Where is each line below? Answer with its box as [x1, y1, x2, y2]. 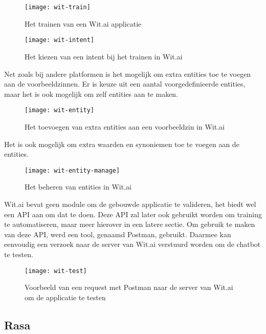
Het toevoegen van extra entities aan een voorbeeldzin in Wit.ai [25, 121, 225, 132]
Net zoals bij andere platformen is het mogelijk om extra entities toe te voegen [4, 68, 251, 79]
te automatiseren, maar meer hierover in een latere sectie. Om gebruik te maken [4, 219, 255, 229]
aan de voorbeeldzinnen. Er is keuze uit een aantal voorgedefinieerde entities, [4, 78, 246, 89]
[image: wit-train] [25, 4, 91, 11]
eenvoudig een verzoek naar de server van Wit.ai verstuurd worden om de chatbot [4, 239, 261, 249]
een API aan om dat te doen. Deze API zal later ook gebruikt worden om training [4, 208, 262, 219]
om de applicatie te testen [25, 291, 106, 302]
